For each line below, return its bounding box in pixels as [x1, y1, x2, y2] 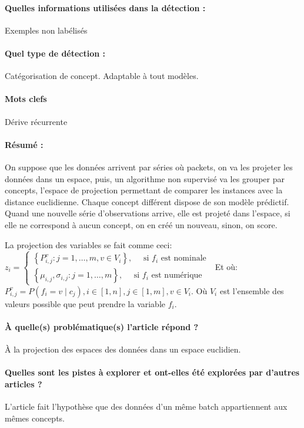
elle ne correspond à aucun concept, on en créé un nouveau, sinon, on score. [5, 218, 278, 231]
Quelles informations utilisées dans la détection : [5, 1, 206, 14]
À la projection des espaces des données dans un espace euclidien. [5, 343, 241, 355]
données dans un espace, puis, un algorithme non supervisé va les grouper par [5, 172, 285, 185]
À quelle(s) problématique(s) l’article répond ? [5, 320, 199, 332]
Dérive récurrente [5, 115, 68, 127]
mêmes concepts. [5, 411, 65, 424]
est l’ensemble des [219, 284, 284, 297]
